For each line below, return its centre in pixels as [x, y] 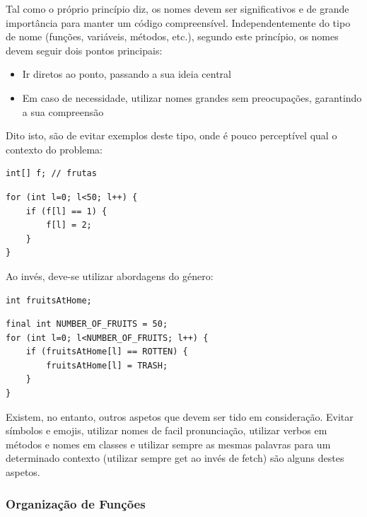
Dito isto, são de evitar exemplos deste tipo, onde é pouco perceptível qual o [171, 135]
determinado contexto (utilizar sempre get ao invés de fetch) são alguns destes [175, 458]
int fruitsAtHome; [49, 300]
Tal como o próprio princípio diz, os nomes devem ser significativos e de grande [177, 8]
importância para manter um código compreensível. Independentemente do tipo [178, 22]
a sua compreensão [63, 111]
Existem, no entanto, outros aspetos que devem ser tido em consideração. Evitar [180, 416]
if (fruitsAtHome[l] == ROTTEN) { [107, 352]
